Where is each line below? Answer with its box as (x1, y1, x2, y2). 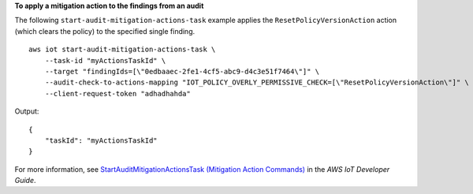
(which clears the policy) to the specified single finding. (14, 26, 196, 35)
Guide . (14, 176, 36, 185)
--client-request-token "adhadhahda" (44, 89, 191, 98)
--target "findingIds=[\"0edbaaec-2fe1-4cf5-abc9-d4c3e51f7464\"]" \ (44, 67, 320, 76)
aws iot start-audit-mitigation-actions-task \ (28, 45, 216, 54)
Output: (14, 106, 39, 116)
